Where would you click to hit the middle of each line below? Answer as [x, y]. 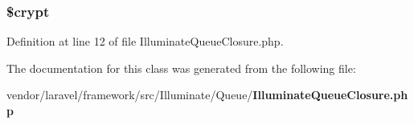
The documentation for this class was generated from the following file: [181, 68]
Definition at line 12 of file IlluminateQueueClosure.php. [145, 41]
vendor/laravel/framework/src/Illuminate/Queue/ [130, 95]
